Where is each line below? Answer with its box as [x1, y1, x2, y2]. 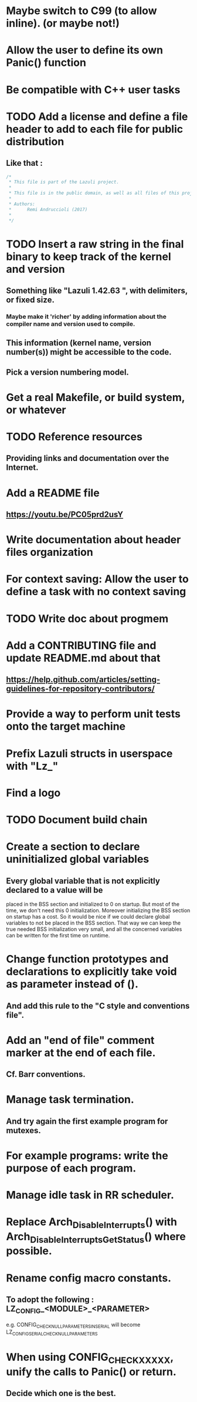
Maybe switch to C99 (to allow [6, 4, 157, 18]
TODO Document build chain [6, 813, 148, 826]
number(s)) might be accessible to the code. [6, 347, 172, 357]
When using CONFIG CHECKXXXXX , [6, 1351, 174, 1366]
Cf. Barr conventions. [6, 1069, 86, 1080]
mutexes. [6, 1125, 41, 1136]
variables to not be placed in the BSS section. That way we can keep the [6, 919, 181, 926]
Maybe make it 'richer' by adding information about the [6, 312, 167, 321]
